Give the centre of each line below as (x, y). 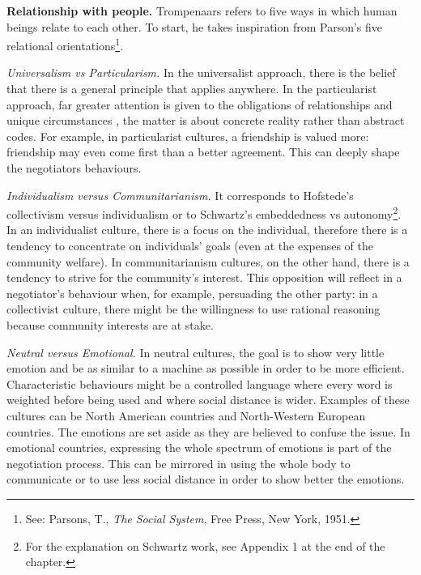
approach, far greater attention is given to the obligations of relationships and (200, 104)
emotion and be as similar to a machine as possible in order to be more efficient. (206, 368)
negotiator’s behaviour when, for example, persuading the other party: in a (192, 293)
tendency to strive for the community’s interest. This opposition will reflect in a (204, 277)
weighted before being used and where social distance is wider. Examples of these (208, 400)
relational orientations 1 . (65, 44)
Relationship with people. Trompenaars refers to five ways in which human (202, 11)
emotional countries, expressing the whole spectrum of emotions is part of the (199, 447)
